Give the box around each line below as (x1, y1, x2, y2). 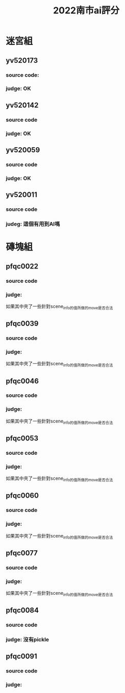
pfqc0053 (6, 434, 39, 442)
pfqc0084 (6, 606, 39, 615)
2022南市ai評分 (53, 5, 119, 16)
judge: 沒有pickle (6, 636, 49, 643)
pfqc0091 (6, 652, 37, 661)
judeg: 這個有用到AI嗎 (6, 220, 60, 228)
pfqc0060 (6, 491, 39, 500)
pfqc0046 (6, 376, 39, 385)
